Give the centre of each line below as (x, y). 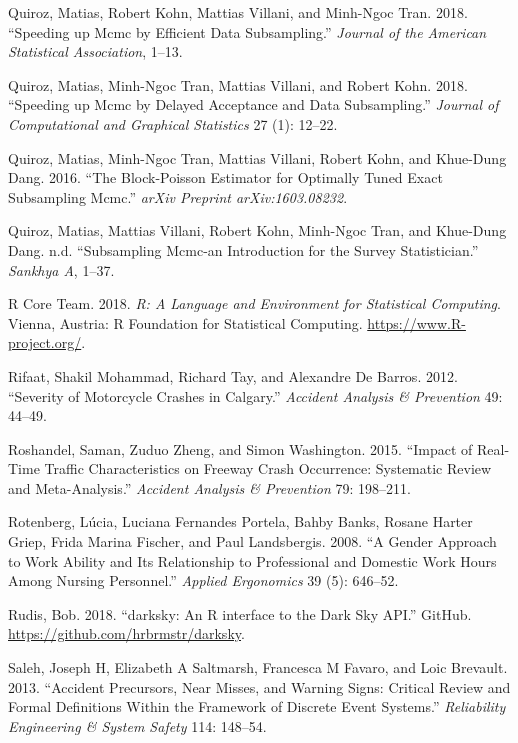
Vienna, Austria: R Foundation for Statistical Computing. (185, 322)
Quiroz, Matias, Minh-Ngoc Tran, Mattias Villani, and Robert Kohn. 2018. (238, 84)
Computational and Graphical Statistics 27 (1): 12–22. (173, 123)
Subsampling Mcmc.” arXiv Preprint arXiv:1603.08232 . (178, 196)
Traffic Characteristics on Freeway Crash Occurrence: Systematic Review (268, 468)
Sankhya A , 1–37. (61, 269)
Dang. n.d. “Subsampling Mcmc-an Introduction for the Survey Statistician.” (243, 249)
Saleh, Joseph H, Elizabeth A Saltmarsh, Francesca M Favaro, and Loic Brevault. (258, 667)
